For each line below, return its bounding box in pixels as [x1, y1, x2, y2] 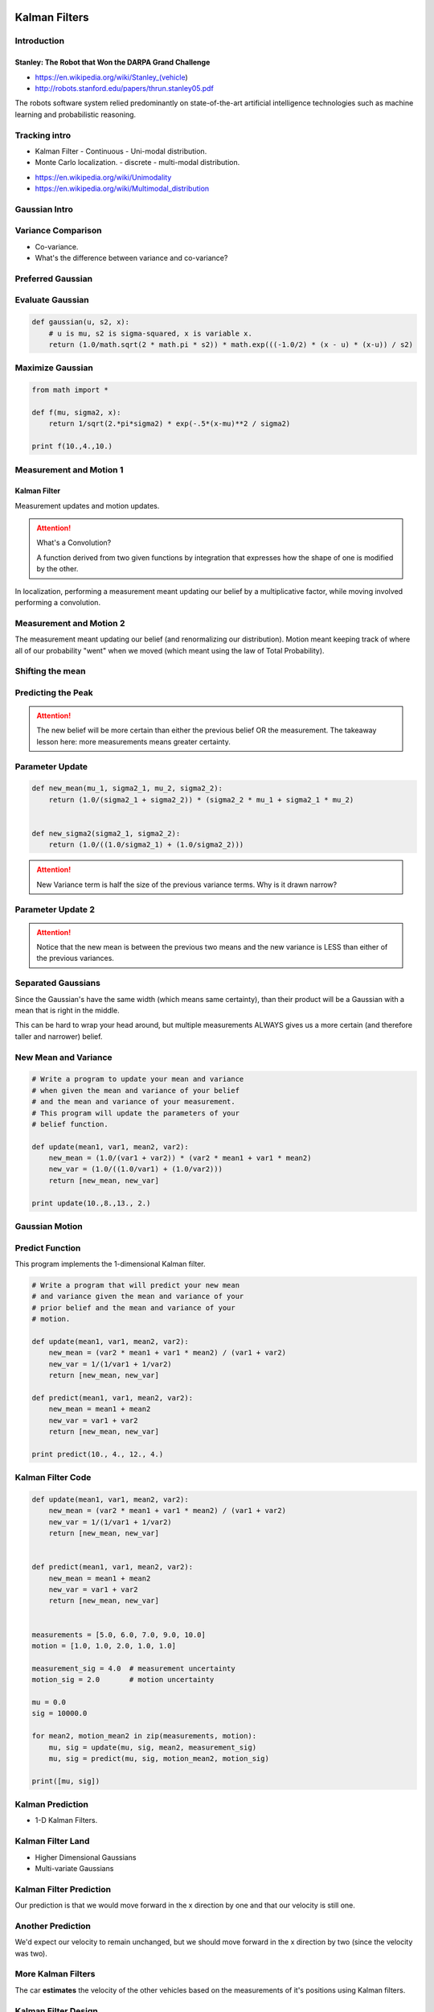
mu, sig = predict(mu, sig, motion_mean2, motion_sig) [48, 1754, 269, 1763]
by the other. [36, 564, 79, 574]
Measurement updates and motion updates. [14, 501, 160, 510]
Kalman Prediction [14, 1799, 88, 1810]
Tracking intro [14, 130, 72, 141]
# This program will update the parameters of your [31, 1108, 240, 1118]
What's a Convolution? [36, 538, 112, 547]
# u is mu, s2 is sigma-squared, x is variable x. [48, 328, 252, 338]
